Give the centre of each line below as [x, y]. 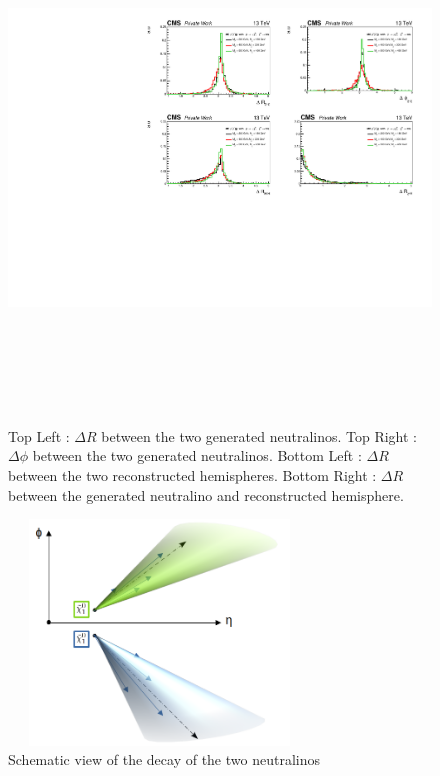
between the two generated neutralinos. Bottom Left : [197, 455]
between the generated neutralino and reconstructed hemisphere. [206, 494]
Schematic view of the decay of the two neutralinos [164, 759]
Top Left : [39, 435]
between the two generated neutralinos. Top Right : [259, 435]
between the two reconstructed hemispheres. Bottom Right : [192, 474]
